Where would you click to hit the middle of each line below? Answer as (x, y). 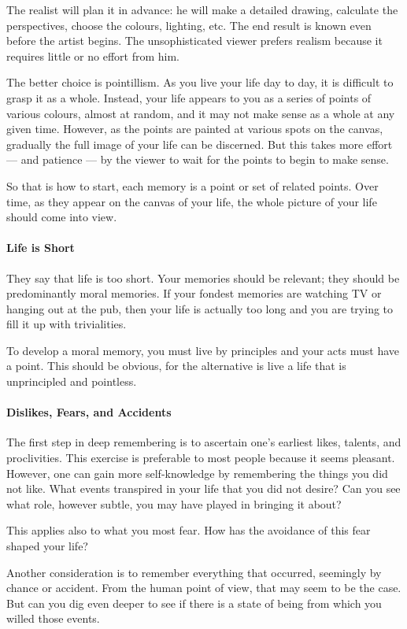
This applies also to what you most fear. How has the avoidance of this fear (189, 530)
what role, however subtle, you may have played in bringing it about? (174, 503)
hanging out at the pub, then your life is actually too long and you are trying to (200, 308)
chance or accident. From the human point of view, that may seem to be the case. (204, 588)
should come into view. (62, 217)
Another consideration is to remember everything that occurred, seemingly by (194, 572)
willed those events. (53, 618)
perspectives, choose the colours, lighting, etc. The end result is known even (189, 25)
